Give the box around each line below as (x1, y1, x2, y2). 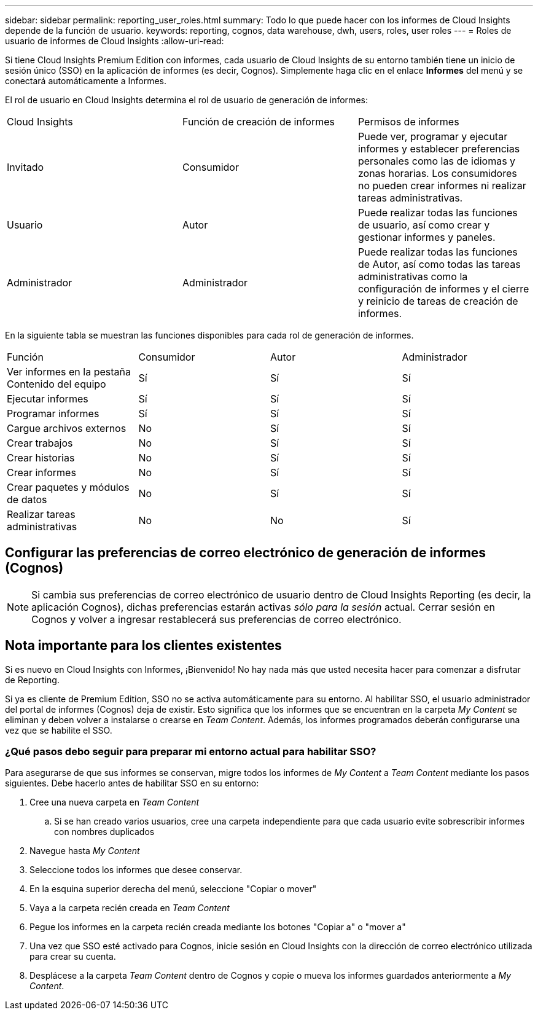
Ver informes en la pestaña (7, 366, 131, 378)
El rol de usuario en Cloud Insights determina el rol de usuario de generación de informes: (5, 95, 368, 105)
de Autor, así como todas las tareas (357, 258, 521, 270)
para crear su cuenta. (29, 951, 116, 962)
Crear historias (7, 452, 75, 464)
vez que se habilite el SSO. (5, 724, 112, 735)
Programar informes (7, 407, 99, 420)
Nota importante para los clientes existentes (5, 638, 282, 654)
